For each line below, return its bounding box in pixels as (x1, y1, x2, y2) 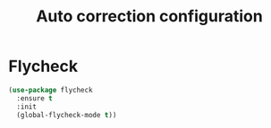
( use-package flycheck (8, 85, 93, 94)
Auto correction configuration (36, 6, 263, 27)
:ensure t (16, 93, 53, 103)
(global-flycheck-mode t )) (16, 110, 117, 119)
